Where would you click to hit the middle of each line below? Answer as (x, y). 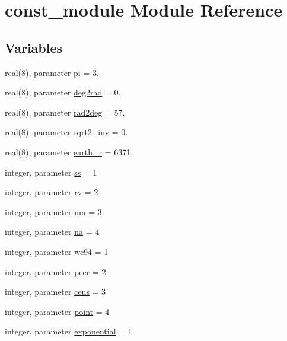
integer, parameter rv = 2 (52, 192)
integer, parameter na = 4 (52, 232)
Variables (34, 47)
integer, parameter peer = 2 (55, 271)
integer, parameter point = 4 (57, 311)
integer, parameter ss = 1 (51, 172)
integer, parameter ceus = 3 (55, 291)
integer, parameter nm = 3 (53, 211)
